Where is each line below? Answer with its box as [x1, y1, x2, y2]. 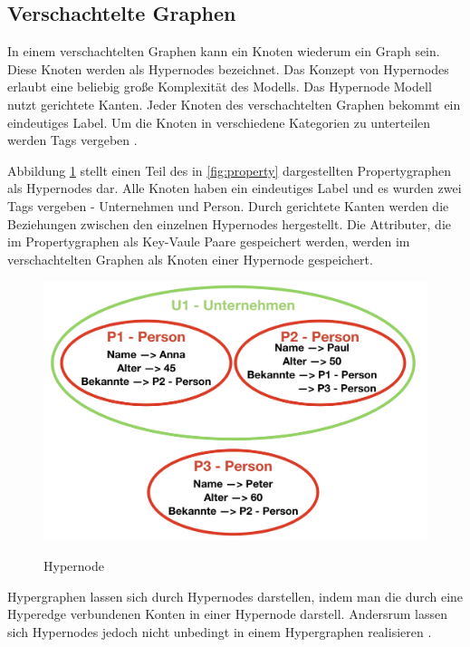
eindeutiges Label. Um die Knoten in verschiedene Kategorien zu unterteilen [7, 112, 431, 131]
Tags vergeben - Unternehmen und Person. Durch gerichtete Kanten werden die [7, 196, 449, 215]
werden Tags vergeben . [7, 130, 138, 150]
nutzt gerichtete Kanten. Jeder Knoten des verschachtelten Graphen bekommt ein [7, 94, 461, 113]
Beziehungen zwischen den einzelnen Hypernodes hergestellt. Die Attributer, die [7, 214, 451, 233]
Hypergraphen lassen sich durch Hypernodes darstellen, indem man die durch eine [7, 586, 464, 605]
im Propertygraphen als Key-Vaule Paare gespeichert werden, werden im [7, 232, 410, 251]
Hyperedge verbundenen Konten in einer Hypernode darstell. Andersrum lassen [7, 604, 447, 623]
